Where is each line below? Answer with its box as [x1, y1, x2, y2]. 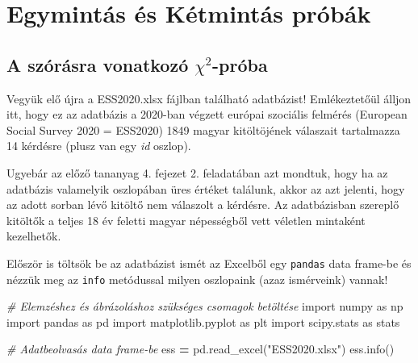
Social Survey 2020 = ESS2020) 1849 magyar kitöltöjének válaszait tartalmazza [6, 121, 400, 138]
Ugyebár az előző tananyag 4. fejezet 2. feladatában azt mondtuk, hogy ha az [6, 164, 388, 181]
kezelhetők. [6, 227, 61, 244]
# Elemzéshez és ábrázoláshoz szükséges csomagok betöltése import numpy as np [6, 298, 403, 315]
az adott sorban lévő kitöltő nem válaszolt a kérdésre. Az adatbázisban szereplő [6, 196, 399, 213]
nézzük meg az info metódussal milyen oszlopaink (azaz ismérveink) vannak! [6, 270, 388, 287]
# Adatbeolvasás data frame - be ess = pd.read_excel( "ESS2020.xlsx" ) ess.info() [6, 340, 395, 357]
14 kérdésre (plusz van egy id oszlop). [6, 137, 191, 154]
